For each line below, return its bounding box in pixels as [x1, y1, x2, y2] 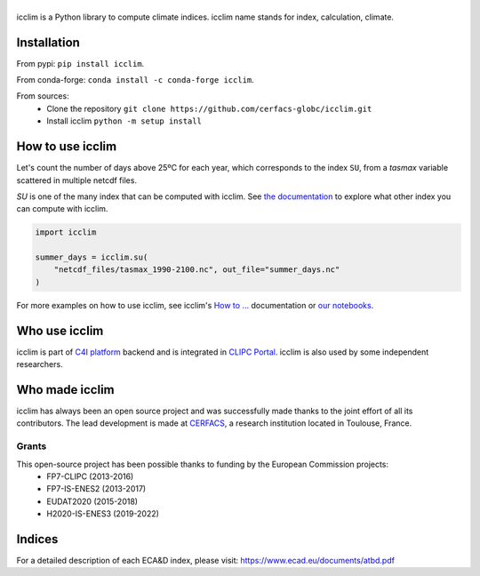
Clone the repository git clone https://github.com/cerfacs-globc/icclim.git [46, 103, 372, 114]
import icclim [35, 228, 97, 237]
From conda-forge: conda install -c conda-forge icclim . [16, 75, 255, 85]
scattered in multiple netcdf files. [16, 174, 138, 186]
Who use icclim [16, 323, 104, 338]
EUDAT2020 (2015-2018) [46, 496, 138, 507]
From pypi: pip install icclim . [16, 58, 145, 68]
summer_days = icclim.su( [35, 252, 148, 262]
